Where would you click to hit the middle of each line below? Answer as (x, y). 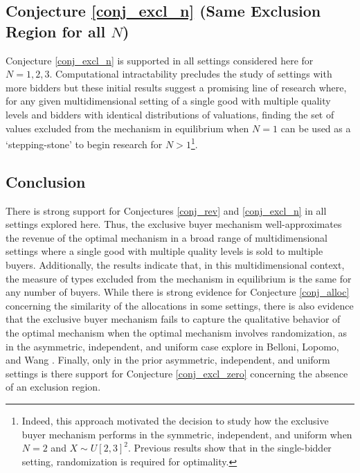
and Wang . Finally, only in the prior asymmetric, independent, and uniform (168, 360)
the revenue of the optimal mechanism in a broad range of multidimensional (166, 237)
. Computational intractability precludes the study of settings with (191, 74)
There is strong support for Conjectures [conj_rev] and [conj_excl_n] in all (166, 210)
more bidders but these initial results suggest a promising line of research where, (176, 87)
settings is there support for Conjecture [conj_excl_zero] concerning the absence (177, 373)
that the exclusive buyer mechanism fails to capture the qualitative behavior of (173, 319)
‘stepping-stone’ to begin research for (84, 144)
